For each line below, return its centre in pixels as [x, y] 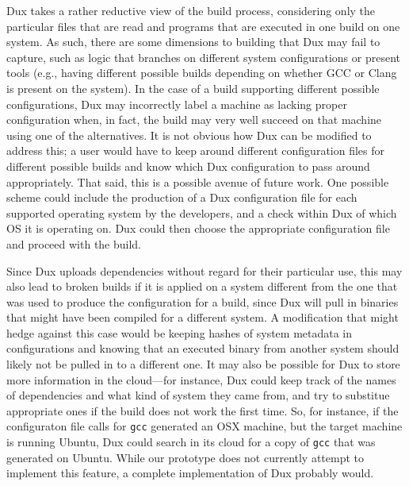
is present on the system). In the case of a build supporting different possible [193, 88]
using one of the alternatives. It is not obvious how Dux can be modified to [189, 135]
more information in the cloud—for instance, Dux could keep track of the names [201, 379]
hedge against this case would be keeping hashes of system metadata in [180, 332]
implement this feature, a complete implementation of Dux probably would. [190, 473]
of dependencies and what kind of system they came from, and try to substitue [198, 395]
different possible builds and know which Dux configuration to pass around [188, 166]
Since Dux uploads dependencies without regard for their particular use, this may [204, 270]
